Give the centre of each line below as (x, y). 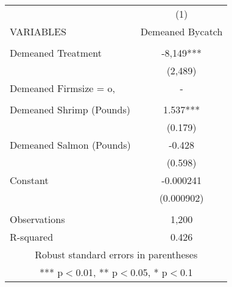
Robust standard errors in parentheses (116, 254)
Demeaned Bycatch (181, 31)
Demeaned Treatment (56, 53)
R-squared (32, 237)
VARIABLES (38, 31)
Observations (37, 219)
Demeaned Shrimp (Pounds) (70, 109)
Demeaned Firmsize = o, (62, 88)
